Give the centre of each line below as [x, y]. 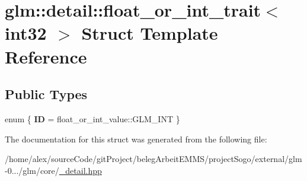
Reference [46, 56]
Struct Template [150, 33]
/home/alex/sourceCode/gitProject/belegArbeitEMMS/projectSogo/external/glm [153, 159]
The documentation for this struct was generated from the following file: [136, 139]
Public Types [46, 94]
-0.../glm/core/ [32, 170]
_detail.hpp [80, 170]
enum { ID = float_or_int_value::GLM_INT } [92, 118]
